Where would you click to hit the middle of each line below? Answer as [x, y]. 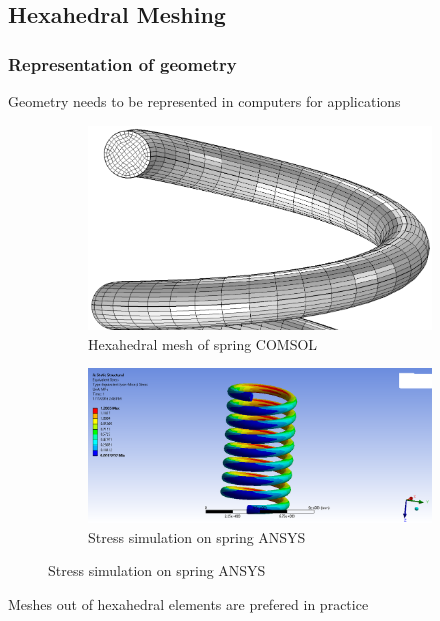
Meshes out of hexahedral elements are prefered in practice [188, 603]
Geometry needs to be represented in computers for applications [204, 101]
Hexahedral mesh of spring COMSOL [203, 343]
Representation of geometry [122, 63]
